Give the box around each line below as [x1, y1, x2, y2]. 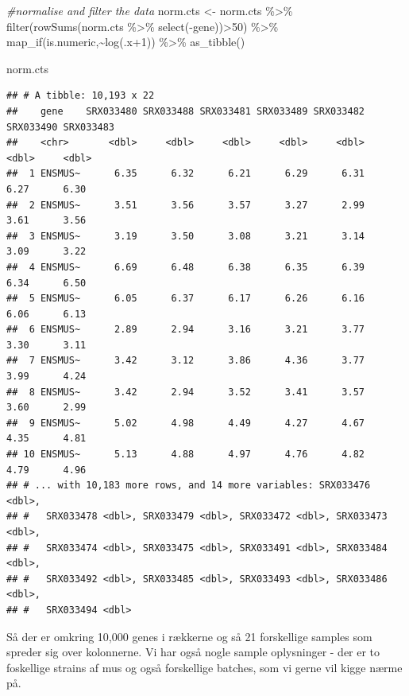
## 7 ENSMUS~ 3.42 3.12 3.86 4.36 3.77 [6, 355, 365, 367]
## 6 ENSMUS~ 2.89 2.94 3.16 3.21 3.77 [6, 324, 365, 336]
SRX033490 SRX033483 [6, 121, 115, 133]
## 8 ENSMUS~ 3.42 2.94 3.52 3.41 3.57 [6, 386, 365, 398]
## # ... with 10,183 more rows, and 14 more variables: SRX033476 [6, 480, 371, 492]
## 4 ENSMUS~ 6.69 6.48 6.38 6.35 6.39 [6, 261, 365, 273]
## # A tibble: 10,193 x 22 [6, 90, 155, 102]
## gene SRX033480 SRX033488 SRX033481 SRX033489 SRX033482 [6, 105, 365, 117]
